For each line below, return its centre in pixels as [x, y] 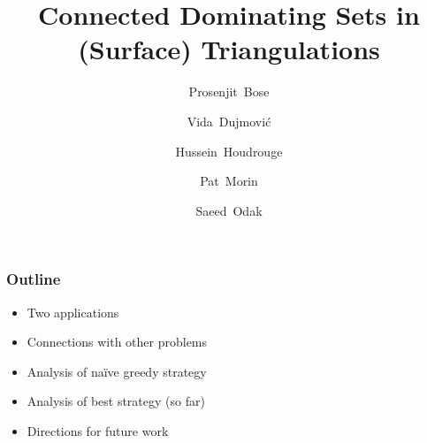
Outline [34, 279]
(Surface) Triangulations [229, 49]
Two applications [73, 312]
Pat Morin [229, 181]
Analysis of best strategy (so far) [116, 401]
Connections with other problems [117, 342]
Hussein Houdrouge [229, 151]
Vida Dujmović [229, 121]
